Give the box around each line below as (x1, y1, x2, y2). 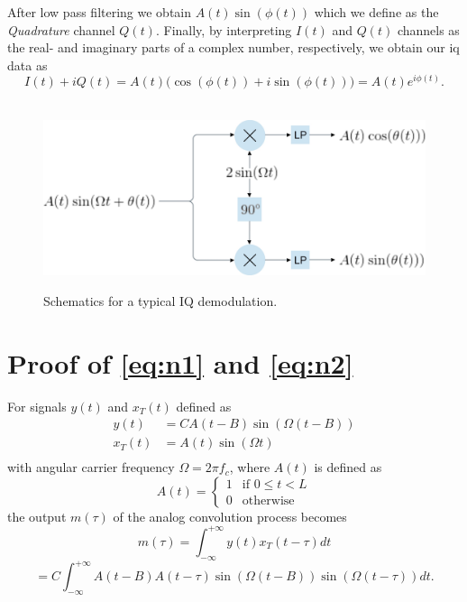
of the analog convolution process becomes (113, 506, 347, 525)
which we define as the (314, 3, 439, 21)
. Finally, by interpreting (155, 20, 292, 39)
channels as (397, 20, 460, 39)
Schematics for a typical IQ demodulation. (43, 291, 278, 310)
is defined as (314, 458, 382, 477)
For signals (7, 396, 67, 415)
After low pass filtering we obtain (7, 3, 192, 21)
